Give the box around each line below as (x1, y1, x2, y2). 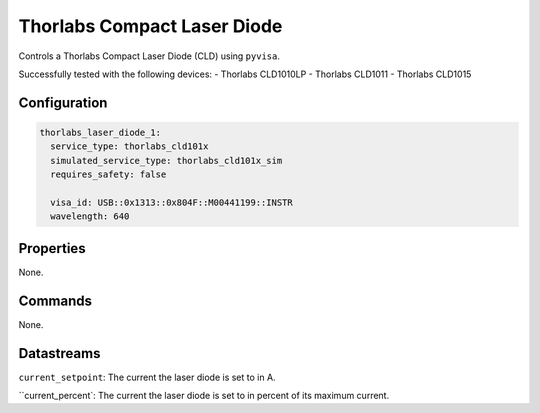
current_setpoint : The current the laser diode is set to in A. (18, 371, 276, 383)
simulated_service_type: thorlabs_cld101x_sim (50, 155, 283, 166)
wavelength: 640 (50, 211, 130, 222)
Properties (18, 240, 86, 257)
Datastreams (18, 345, 101, 362)
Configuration (18, 94, 108, 111)
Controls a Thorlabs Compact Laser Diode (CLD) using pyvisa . (18, 50, 280, 62)
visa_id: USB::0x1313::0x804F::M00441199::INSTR (50, 196, 294, 208)
